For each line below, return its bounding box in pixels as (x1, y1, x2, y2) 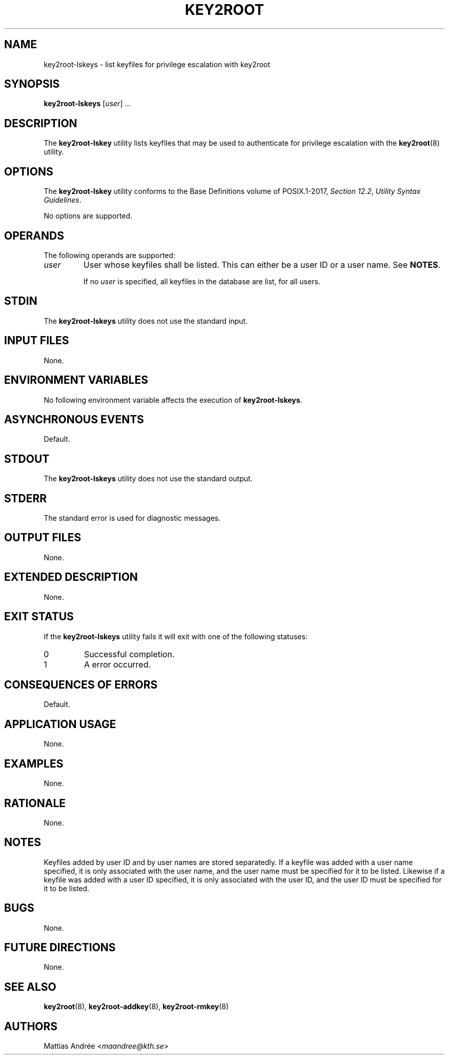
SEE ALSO (4, 980, 56, 993)
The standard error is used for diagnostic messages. (44, 514, 221, 523)
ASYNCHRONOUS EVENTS (4, 413, 144, 426)
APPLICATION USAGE (4, 717, 116, 731)
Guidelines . (44, 195, 81, 205)
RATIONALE (4, 796, 66, 810)
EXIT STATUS (4, 610, 74, 623)
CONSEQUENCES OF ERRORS (4, 678, 158, 691)
